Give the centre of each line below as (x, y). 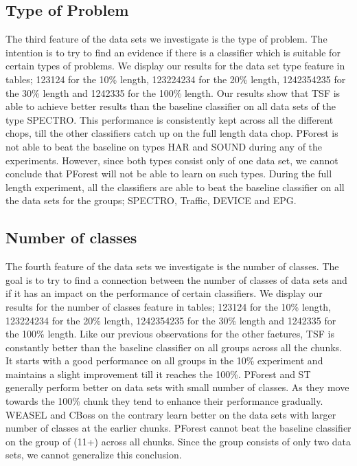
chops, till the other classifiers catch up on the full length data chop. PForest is (172, 133)
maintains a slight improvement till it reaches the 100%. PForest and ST (158, 374)
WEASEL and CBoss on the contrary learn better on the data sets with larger (171, 414)
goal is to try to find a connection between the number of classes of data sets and (176, 279)
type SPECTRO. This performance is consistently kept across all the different (170, 119)
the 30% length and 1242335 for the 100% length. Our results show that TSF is (173, 92)
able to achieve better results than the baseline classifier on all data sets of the (171, 106)
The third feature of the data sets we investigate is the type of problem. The (166, 39)
